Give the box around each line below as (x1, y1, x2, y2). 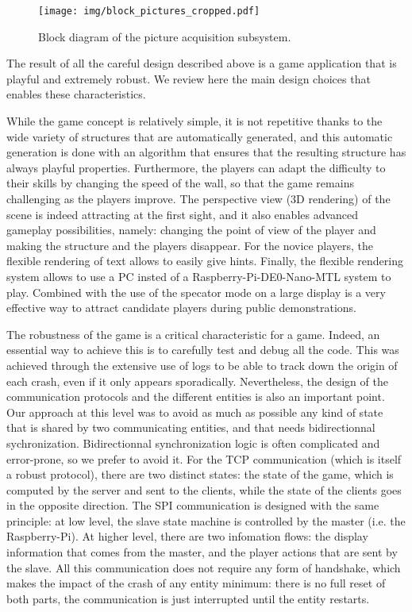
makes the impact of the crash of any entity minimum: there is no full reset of (6, 575, 386, 591)
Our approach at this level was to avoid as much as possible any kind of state (6, 403, 383, 420)
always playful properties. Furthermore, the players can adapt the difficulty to (6, 159, 386, 175)
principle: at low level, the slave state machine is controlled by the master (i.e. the (6, 512, 406, 529)
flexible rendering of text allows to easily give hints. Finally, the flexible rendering (6, 252, 403, 269)
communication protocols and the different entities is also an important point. (6, 388, 385, 405)
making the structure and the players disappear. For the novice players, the (6, 237, 373, 253)
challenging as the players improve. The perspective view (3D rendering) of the (6, 191, 391, 206)
